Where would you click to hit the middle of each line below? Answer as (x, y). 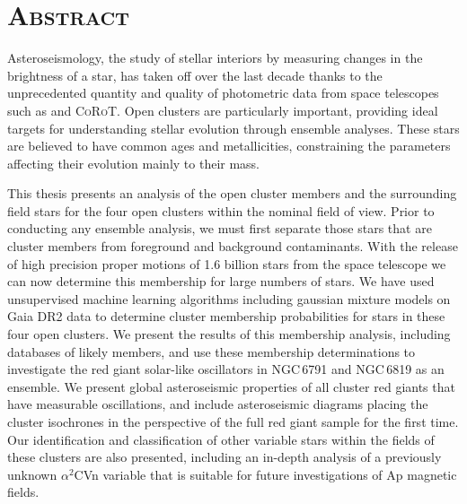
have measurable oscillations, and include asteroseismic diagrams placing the (218, 404)
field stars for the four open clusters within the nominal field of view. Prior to (221, 210)
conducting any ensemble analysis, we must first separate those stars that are (220, 228)
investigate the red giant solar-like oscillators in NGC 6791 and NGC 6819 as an (226, 369)
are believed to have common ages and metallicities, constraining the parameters (229, 146)
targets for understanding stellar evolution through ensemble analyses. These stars (233, 128)
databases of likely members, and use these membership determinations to (211, 351)
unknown (32, 474)
